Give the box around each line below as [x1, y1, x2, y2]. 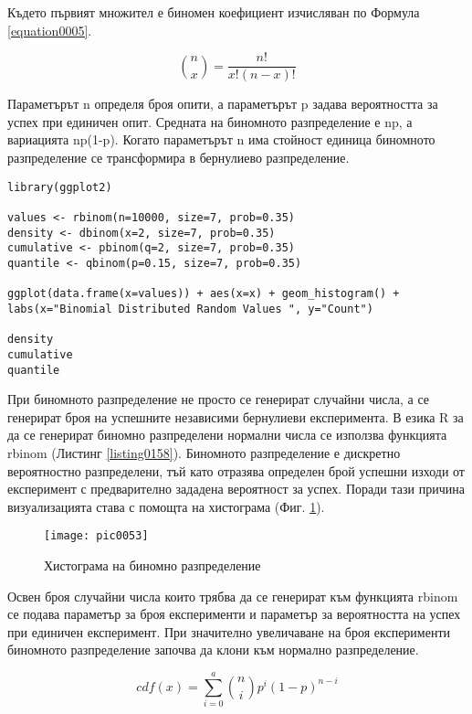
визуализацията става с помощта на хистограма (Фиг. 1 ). [7, 496, 325, 516]
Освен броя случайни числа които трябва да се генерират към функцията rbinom [7, 586, 458, 605]
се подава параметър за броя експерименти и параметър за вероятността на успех [7, 604, 461, 623]
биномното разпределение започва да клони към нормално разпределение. [7, 640, 419, 659]
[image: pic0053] [44, 529, 149, 543]
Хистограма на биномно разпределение [44, 555, 261, 574]
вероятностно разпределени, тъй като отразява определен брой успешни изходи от [7, 461, 465, 480]
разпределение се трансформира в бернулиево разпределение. [7, 148, 350, 167]
